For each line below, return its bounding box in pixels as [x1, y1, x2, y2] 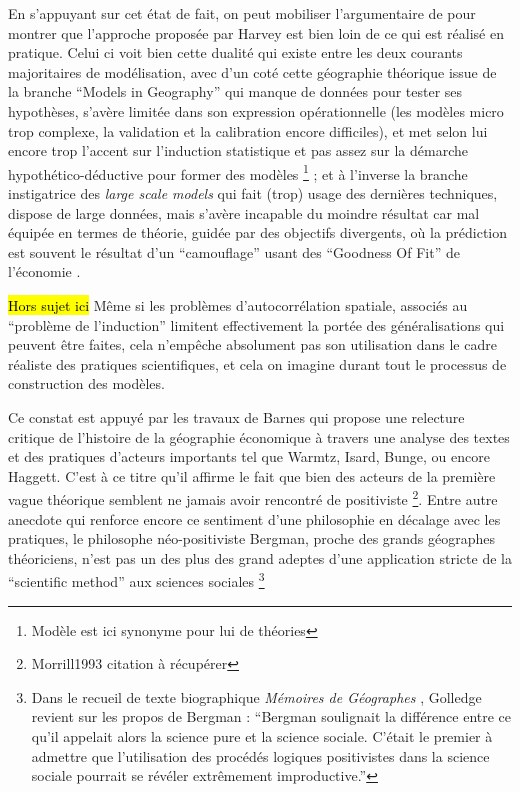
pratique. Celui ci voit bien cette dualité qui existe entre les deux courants [8, 42, 463, 63]
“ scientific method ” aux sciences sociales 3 [8, 568, 265, 591]
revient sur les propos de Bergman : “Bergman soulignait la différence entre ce [31, 706, 512, 727]
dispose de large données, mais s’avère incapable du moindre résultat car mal [8, 202, 480, 223]
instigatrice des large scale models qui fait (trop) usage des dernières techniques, [8, 183, 498, 203]
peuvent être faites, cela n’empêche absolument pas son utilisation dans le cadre [8, 334, 497, 355]
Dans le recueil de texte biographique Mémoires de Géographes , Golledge [31, 686, 482, 707]
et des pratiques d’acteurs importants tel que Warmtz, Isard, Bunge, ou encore [8, 446, 490, 467]
